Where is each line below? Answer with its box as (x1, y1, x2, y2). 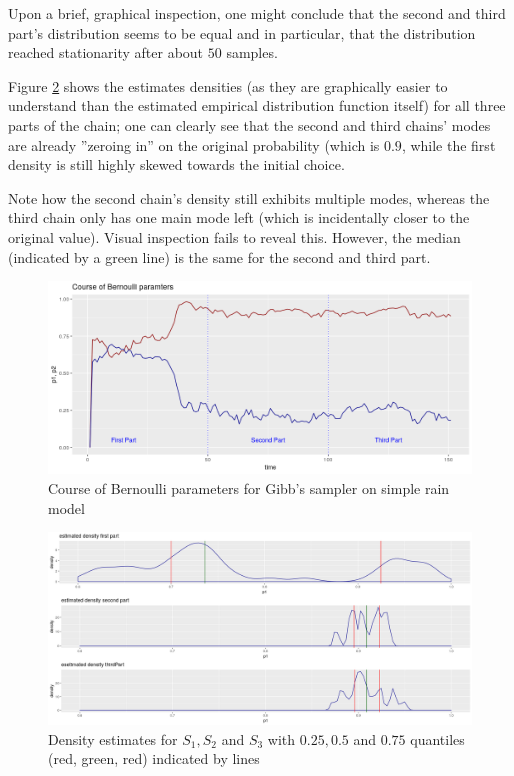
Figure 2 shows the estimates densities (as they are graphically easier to (8, 75, 448, 96)
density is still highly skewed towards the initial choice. (8, 154, 345, 175)
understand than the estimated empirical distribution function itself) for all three (8, 95, 506, 116)
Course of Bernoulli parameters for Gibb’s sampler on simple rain (48, 478, 450, 499)
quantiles (410, 728, 465, 749)
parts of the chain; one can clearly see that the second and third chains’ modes (8, 114, 491, 135)
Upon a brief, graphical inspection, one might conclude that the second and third (8, 3, 506, 23)
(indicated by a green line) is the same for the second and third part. (8, 246, 431, 267)
